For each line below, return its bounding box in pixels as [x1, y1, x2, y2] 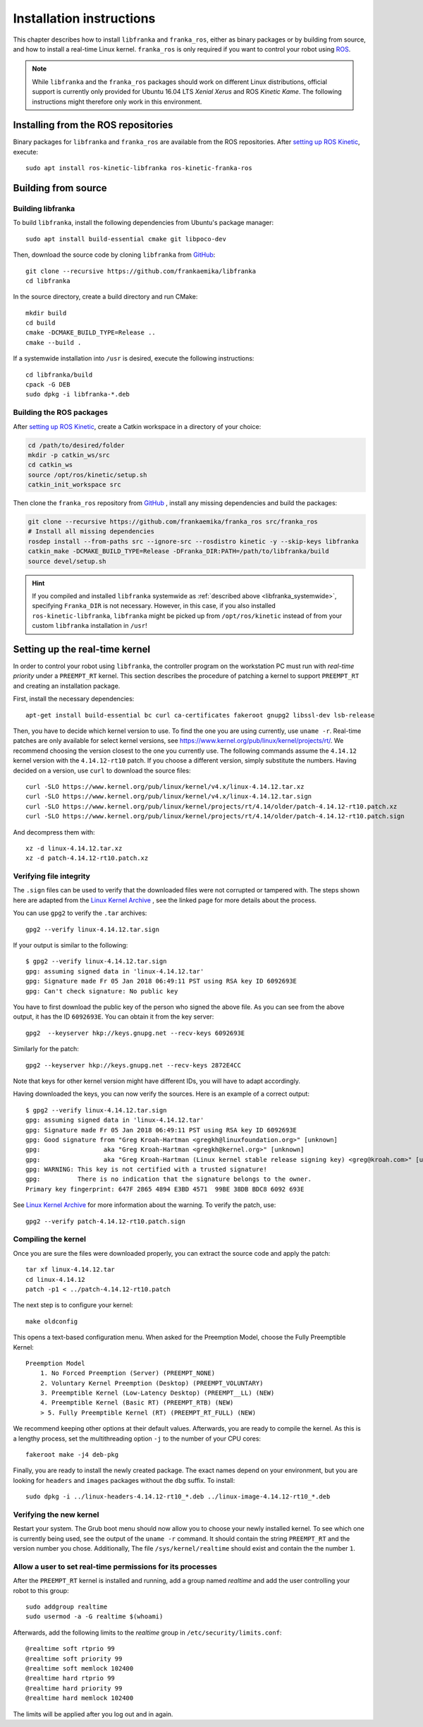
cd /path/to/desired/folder [27, 441, 125, 449]
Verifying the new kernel [13, 1510, 99, 1520]
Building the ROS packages [13, 408, 109, 418]
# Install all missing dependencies [27, 528, 155, 535]
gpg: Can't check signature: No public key [25, 987, 178, 995]
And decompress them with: [13, 828, 95, 836]
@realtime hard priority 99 [25, 1684, 123, 1692]
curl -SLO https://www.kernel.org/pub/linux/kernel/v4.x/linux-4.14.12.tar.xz [25, 783, 305, 790]
